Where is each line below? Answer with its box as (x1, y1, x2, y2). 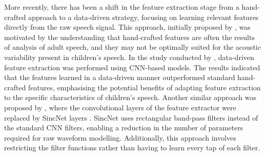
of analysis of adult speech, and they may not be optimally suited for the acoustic (4, 42, 261, 52)
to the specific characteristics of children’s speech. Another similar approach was (4, 92, 256, 103)
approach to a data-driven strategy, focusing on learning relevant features (28, 11, 259, 22)
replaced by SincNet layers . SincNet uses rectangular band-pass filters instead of (4, 112, 258, 123)
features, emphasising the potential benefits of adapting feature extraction (28, 82, 261, 92)
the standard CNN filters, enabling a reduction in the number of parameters (4, 122, 243, 133)
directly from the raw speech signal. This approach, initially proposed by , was (4, 22, 251, 32)
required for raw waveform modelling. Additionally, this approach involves (4, 132, 236, 143)
